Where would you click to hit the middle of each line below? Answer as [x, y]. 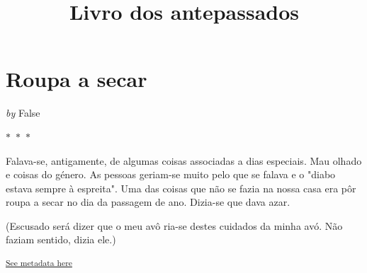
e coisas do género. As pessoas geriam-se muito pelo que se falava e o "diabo [171, 174]
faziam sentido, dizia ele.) [61, 239]
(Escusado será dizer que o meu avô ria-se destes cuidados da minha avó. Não [174, 225]
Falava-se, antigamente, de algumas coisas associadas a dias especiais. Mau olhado [184, 160]
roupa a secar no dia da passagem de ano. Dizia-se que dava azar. [148, 202]
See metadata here [39, 263]
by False [23, 113]
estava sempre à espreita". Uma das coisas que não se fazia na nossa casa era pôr [181, 188]
